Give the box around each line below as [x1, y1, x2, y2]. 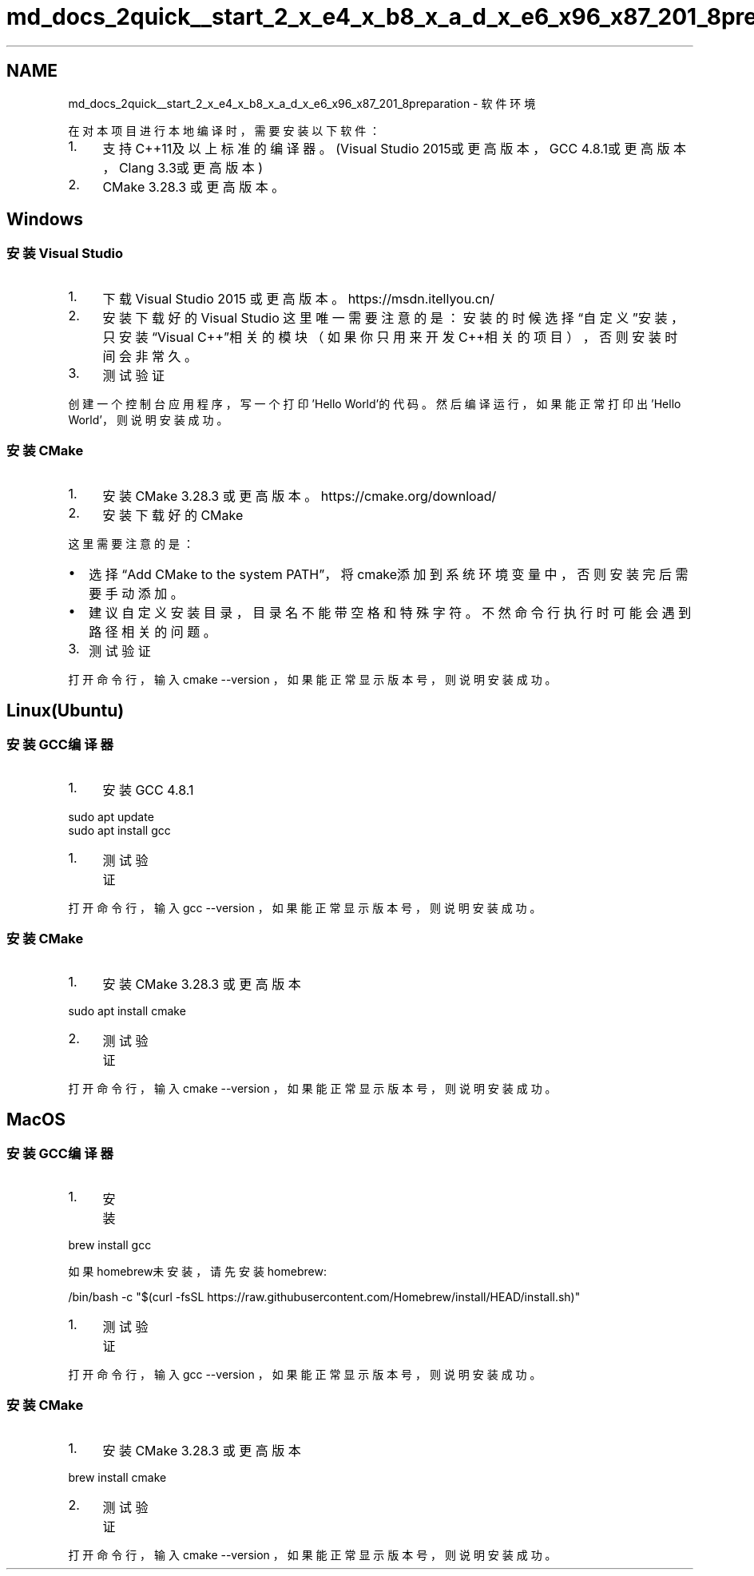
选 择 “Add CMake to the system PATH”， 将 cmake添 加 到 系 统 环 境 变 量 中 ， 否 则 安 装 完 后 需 [89, 566, 689, 582]
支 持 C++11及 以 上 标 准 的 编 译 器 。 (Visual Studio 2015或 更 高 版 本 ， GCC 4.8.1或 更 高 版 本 [102, 140, 686, 157]
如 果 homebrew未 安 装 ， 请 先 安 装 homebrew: [68, 1264, 327, 1278]
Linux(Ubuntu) [6, 700, 125, 721]
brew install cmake [68, 1470, 167, 1484]
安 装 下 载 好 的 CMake [102, 506, 244, 523]
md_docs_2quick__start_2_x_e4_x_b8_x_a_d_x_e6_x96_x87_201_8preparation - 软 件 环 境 [68, 96, 536, 110]
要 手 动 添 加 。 [89, 585, 184, 601]
